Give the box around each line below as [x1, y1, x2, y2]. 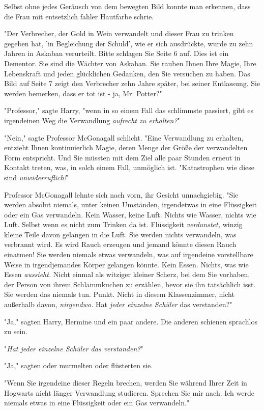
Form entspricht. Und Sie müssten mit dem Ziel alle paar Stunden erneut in [4, 152, 241, 162]
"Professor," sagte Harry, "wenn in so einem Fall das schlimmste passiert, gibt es [4, 105, 253, 116]
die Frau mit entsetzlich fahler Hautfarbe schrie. [4, 11, 154, 21]
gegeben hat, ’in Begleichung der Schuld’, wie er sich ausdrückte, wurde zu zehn [4, 38, 253, 48]
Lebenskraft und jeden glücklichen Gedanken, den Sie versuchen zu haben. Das [4, 68, 250, 78]
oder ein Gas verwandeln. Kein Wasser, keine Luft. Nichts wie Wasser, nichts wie [4, 209, 256, 220]
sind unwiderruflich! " [4, 172, 69, 182]
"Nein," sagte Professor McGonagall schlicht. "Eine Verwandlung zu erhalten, [4, 132, 244, 143]
